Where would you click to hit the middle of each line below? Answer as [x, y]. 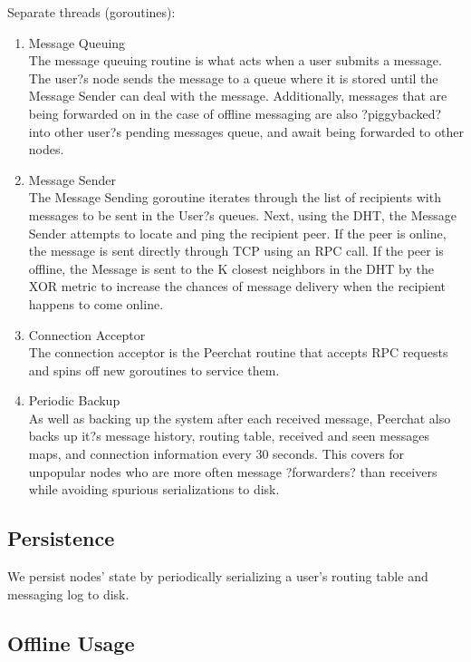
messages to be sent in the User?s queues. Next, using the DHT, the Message [243, 214]
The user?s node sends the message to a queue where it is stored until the [233, 78]
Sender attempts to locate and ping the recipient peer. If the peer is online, [237, 233]
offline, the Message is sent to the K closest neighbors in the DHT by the [231, 268]
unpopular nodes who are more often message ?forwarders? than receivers [233, 471]
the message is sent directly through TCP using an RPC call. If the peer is [236, 251]
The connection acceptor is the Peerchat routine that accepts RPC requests [238, 352]
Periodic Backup [74, 400]
